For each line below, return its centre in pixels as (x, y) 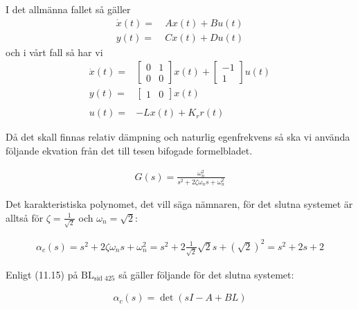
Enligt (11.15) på (42, 274)
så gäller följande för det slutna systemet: (206, 274)
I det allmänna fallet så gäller (68, 9)
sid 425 (104, 279)
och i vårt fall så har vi (54, 52)
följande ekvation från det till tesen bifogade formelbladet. (129, 150)
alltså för (25, 217)
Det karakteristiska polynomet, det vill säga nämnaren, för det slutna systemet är (179, 204)
